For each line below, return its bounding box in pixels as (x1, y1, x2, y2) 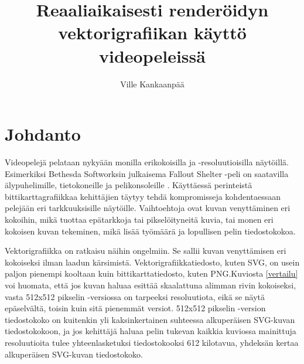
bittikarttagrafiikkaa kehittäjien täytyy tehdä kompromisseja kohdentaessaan (5, 190, 281, 202)
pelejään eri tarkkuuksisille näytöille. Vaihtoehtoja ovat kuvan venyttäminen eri (5, 202, 291, 214)
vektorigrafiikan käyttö (58, 21, 247, 45)
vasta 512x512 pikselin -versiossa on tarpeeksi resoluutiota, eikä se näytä (5, 290, 265, 302)
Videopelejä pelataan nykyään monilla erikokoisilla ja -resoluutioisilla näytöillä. (5, 156, 289, 168)
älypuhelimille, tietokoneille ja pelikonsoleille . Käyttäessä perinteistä (5, 179, 252, 191)
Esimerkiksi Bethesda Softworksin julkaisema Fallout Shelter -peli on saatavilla (5, 167, 289, 179)
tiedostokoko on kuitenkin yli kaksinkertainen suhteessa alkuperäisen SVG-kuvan (5, 313, 295, 325)
